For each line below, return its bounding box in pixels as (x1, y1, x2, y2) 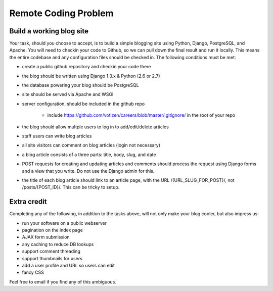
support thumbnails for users (22, 255, 83, 261)
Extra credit (9, 198, 47, 206)
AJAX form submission (22, 234, 70, 240)
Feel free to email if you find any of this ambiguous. (9, 278, 116, 285)
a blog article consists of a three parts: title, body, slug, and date (22, 152, 156, 158)
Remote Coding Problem (9, 8, 114, 19)
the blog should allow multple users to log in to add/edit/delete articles (22, 124, 169, 130)
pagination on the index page (22, 227, 83, 233)
